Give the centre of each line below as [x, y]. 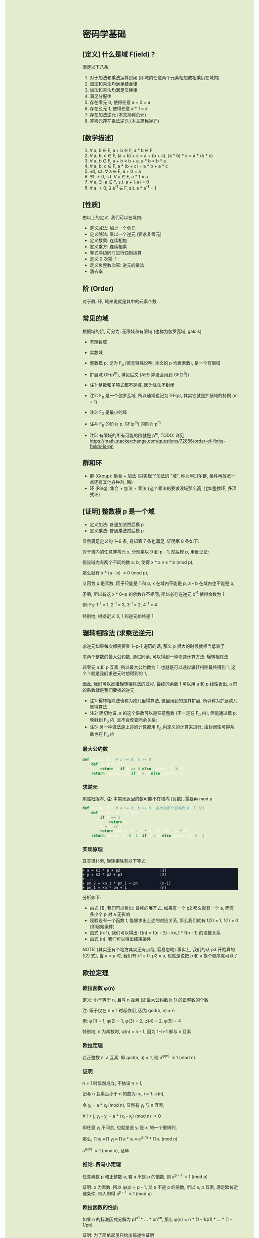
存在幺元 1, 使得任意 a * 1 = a [119, 108]
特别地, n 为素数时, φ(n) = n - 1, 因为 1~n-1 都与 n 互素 [137, 1032]
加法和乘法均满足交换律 [114, 90]
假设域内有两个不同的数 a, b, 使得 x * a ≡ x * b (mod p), [138, 562]
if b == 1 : [111, 817]
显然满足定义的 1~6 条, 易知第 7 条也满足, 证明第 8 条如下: [141, 541]
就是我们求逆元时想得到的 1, [119, 673]
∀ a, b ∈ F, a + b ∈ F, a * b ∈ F [121, 150]
